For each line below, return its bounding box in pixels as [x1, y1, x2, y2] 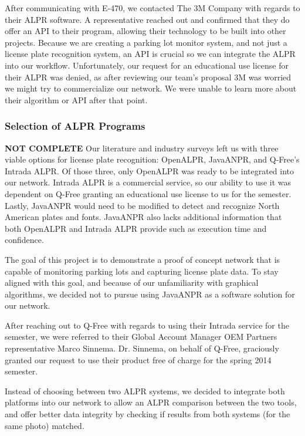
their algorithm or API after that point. [5, 93, 148, 106]
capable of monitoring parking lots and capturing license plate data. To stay [5, 265, 279, 277]
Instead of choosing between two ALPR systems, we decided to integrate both [5, 384, 285, 397]
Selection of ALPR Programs [5, 119, 145, 133]
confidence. [5, 234, 44, 246]
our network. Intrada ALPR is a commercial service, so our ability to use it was [5, 176, 292, 188]
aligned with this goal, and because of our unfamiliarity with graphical [5, 276, 259, 289]
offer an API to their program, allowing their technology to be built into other [5, 25, 286, 37]
